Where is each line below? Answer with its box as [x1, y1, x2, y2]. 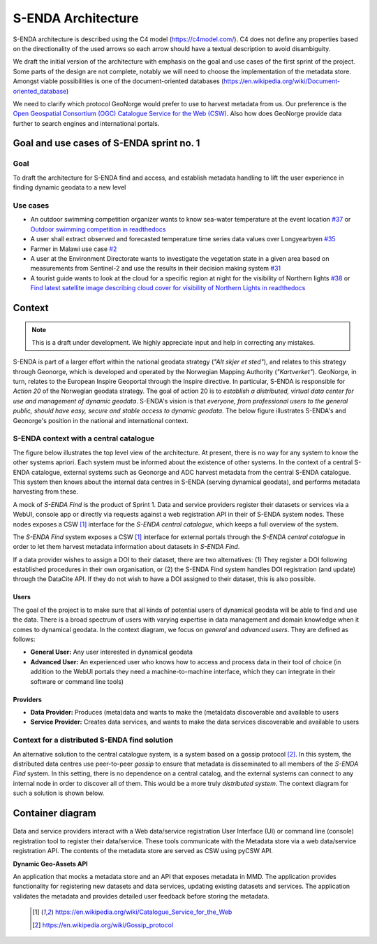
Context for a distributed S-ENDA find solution [13, 735, 174, 745]
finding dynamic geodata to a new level [13, 183, 126, 192]
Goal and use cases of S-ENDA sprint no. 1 [13, 137, 200, 150]
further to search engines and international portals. [13, 119, 160, 127]
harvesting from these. [13, 487, 78, 496]
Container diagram [13, 807, 97, 819]
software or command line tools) [30, 677, 124, 685]
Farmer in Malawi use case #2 [30, 245, 117, 253]
